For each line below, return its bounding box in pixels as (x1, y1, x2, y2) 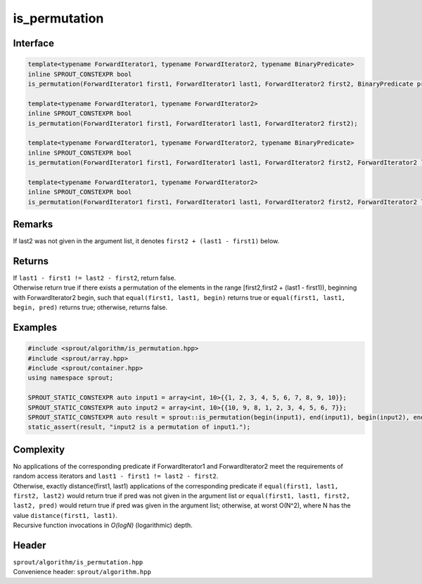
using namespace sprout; (27, 374, 114, 382)
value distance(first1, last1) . (13, 511, 118, 519)
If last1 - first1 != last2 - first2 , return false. (13, 274, 177, 283)
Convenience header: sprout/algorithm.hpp (13, 568, 151, 576)
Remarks (13, 219, 53, 231)
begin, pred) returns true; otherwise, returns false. (13, 303, 168, 312)
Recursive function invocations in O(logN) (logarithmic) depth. (13, 521, 193, 530)
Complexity (13, 443, 65, 455)
